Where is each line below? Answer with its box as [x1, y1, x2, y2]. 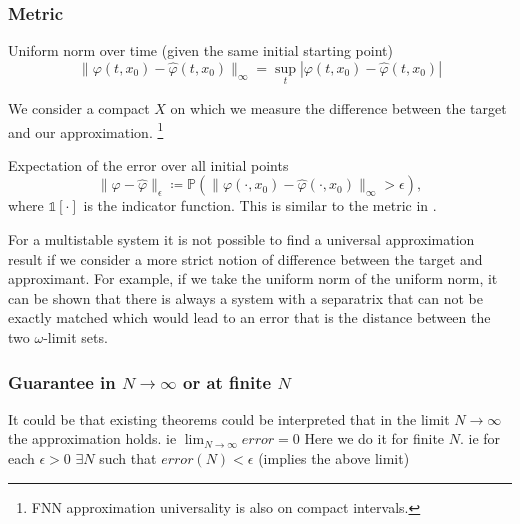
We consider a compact [8, 98, 150, 119]
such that [99, 448, 157, 469]
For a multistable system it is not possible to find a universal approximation [8, 229, 475, 250]
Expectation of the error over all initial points [8, 154, 289, 175]
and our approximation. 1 [8, 118, 164, 142]
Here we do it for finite [304, 428, 445, 449]
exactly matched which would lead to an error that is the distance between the [8, 307, 491, 328]
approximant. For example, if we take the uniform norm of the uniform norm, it [8, 268, 498, 289]
